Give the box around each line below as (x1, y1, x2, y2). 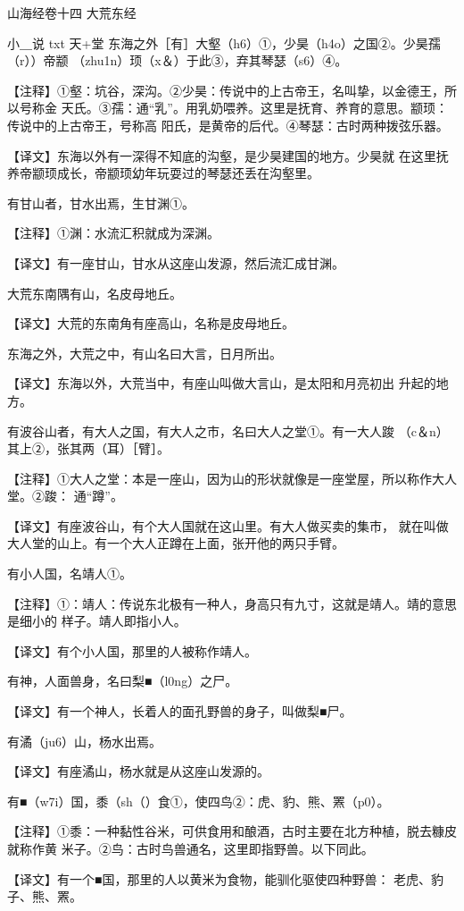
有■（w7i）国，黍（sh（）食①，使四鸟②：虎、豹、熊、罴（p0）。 (7, 791, 390, 810)
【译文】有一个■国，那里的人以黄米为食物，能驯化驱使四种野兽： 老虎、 (7, 869, 432, 888)
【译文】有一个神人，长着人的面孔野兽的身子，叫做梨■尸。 (7, 702, 352, 721)
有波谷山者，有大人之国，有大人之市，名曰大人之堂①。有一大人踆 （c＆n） (7, 421, 449, 440)
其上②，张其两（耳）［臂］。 (7, 439, 170, 458)
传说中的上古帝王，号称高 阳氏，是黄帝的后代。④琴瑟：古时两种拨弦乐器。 (7, 115, 449, 134)
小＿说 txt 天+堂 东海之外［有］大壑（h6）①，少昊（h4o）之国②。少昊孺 (7, 33, 441, 52)
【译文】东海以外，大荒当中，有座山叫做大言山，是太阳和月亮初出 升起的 (7, 374, 436, 392)
